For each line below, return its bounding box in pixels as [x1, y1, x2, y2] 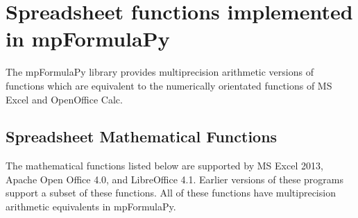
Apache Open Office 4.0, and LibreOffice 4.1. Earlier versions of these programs [6, 171, 344, 186]
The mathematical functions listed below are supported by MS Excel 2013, [6, 158, 323, 173]
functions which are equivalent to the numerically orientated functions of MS [6, 78, 332, 92]
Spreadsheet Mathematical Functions [6, 126, 278, 147]
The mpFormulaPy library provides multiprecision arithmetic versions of [6, 65, 314, 79]
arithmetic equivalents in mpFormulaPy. [6, 199, 176, 214]
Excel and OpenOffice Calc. [6, 92, 123, 106]
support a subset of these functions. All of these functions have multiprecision [6, 185, 336, 200]
